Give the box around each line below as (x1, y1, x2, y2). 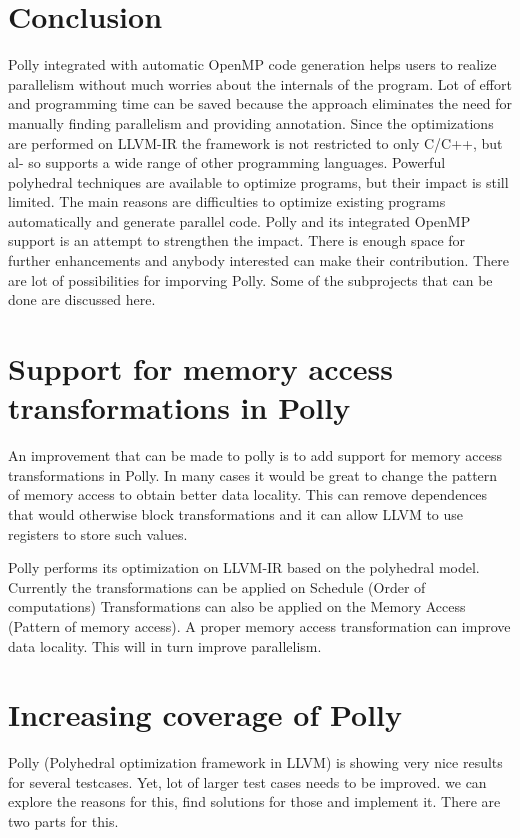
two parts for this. (8, 811, 119, 831)
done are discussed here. (8, 289, 156, 310)
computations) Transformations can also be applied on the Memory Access (8, 596, 466, 617)
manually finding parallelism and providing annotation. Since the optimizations (8, 112, 494, 133)
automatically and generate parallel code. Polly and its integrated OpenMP (8, 210, 471, 231)
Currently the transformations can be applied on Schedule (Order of (8, 576, 426, 597)
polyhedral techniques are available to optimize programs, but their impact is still (8, 171, 509, 192)
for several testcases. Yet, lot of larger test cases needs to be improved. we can (8, 771, 487, 792)
